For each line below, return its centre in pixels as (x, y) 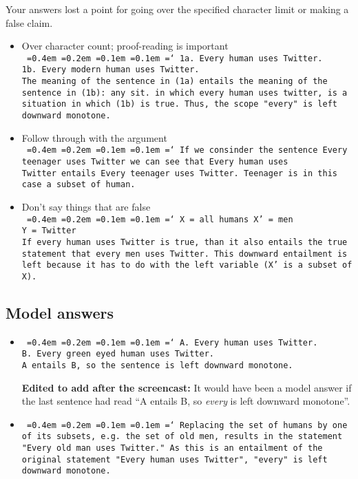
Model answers (60, 312)
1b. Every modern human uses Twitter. (110, 70)
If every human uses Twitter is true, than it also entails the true (185, 242)
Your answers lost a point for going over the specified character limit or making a (177, 9)
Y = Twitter (49, 231)
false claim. (29, 22)
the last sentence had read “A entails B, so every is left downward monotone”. (186, 401)
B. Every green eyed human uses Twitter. (118, 354)
